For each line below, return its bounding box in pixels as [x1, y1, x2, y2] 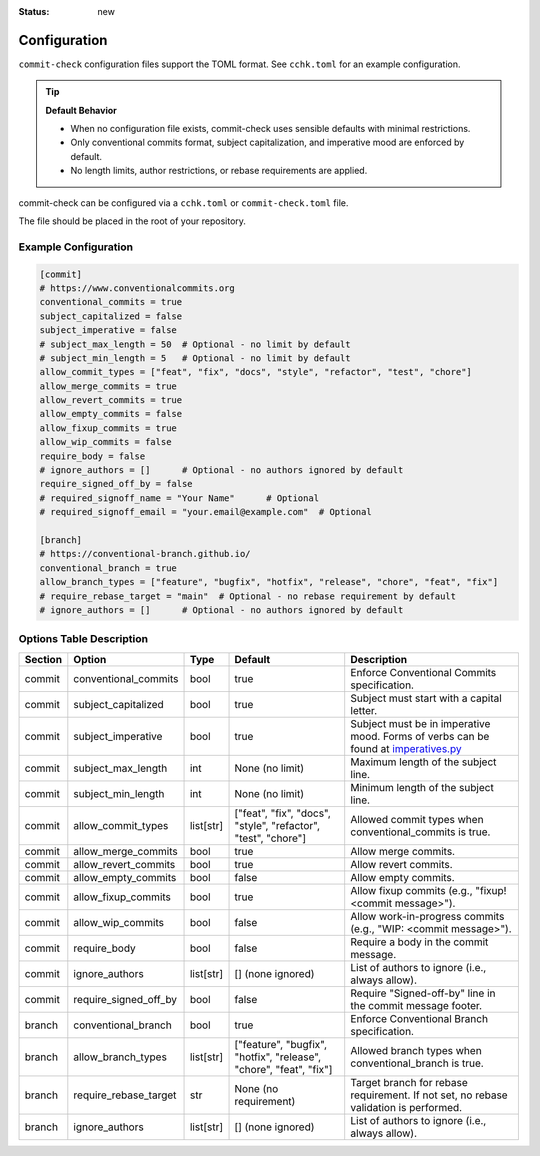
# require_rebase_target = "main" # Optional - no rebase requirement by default [39, 590, 457, 602]
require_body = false [39, 450, 146, 462]
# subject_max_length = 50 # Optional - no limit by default [39, 338, 351, 350]
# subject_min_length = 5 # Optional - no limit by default [39, 352, 351, 364]
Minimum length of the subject [350, 780, 494, 794]
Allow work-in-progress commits [350, 909, 505, 923]
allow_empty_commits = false [39, 408, 183, 420]
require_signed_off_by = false [39, 478, 194, 490]
